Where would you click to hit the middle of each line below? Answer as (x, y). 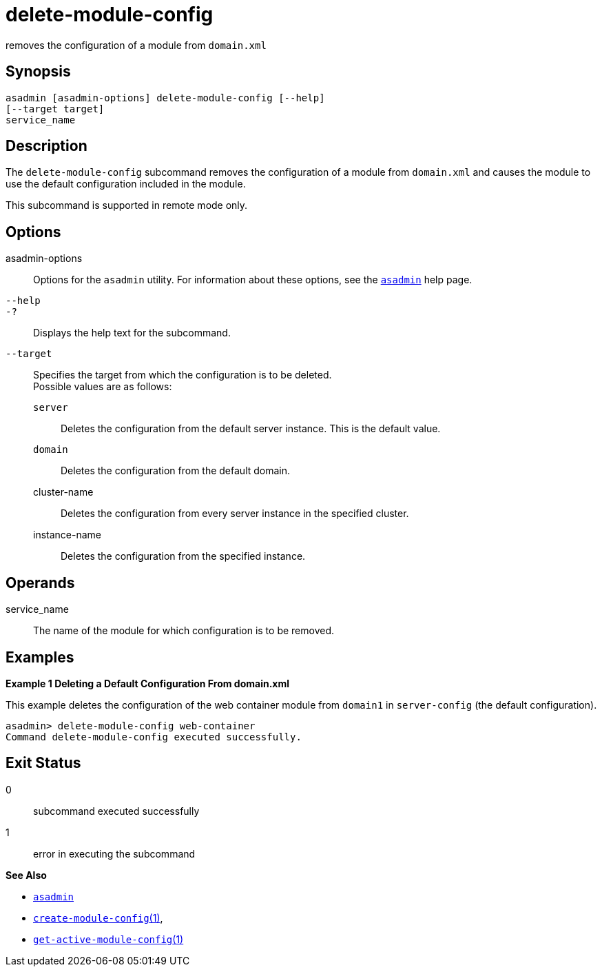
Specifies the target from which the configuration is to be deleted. (183, 375)
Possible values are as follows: (103, 387)
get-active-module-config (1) (108, 939)
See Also (26, 875)
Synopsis (38, 72)
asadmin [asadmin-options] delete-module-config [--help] (165, 98)
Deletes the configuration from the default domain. (176, 471)
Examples (40, 657)
